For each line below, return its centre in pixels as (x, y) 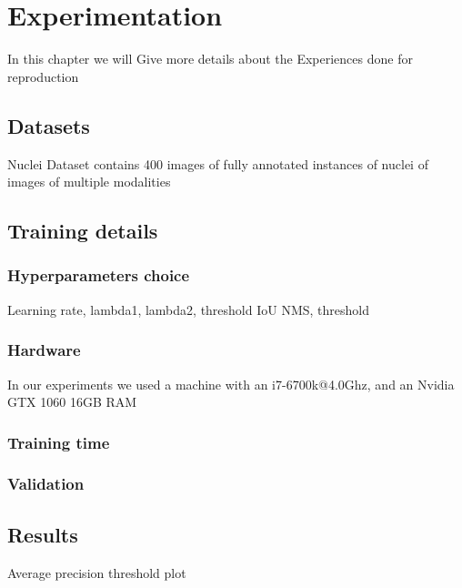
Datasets (49, 125)
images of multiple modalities (89, 182)
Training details (83, 231)
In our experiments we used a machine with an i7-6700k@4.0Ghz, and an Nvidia (231, 384)
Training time (59, 442)
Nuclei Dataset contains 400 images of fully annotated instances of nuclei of (218, 163)
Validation (46, 484)
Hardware (44, 350)
